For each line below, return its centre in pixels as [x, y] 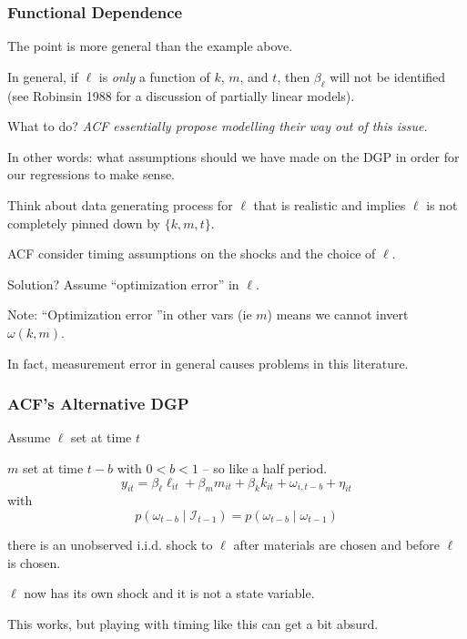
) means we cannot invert [338, 314]
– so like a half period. [265, 467]
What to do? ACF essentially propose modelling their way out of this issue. [218, 126]
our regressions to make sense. [91, 174]
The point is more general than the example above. [150, 46]
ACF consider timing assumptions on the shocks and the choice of [192, 254]
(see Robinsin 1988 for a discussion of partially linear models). [181, 95]
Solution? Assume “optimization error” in [123, 284]
